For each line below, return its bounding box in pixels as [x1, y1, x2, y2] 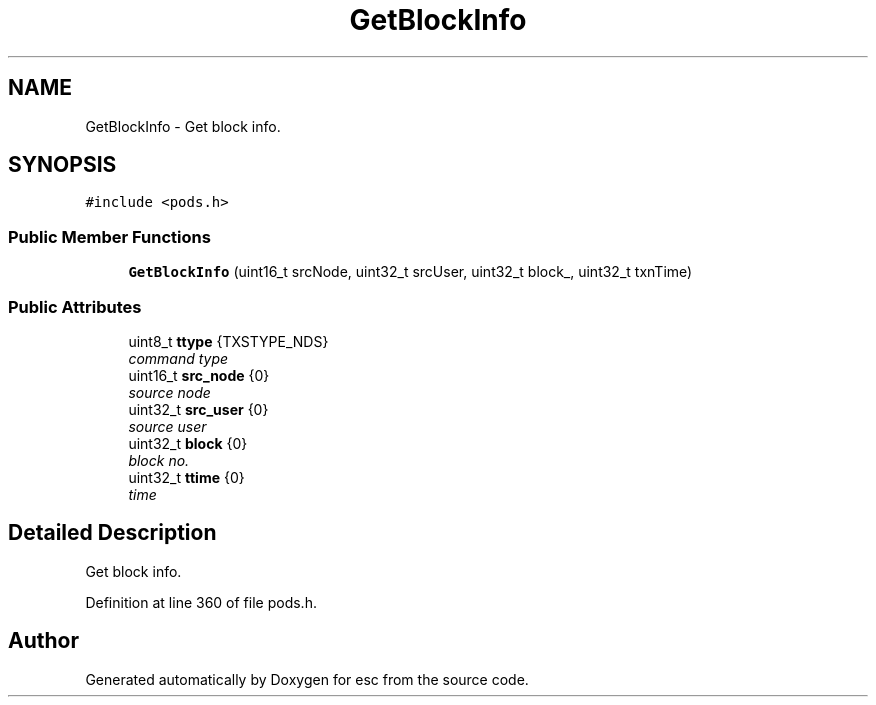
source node [128, 383, 211, 401]
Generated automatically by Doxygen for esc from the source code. [85, 670, 529, 688]
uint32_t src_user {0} [128, 400, 269, 418]
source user [128, 417, 207, 435]
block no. [128, 451, 190, 469]
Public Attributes [8, 296, 142, 317]
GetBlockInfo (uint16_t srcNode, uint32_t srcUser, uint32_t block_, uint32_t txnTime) [128, 263, 693, 281]
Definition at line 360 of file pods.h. [85, 593, 317, 611]
